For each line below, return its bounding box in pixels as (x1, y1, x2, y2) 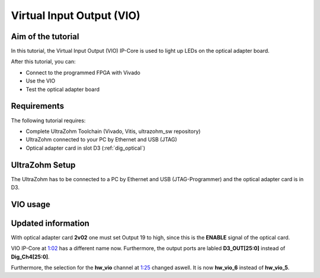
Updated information (11, 218, 90, 228)
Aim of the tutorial (11, 31, 79, 42)
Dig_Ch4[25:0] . (11, 253, 50, 260)
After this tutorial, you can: (11, 58, 76, 65)
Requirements (11, 101, 65, 111)
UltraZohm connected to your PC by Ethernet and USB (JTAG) (25, 136, 177, 143)
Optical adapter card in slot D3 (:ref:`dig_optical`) (25, 144, 145, 151)
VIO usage (11, 199, 50, 209)
